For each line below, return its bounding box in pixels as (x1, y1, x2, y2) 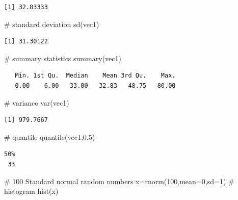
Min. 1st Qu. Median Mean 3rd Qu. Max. (15, 72, 176, 80)
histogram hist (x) (4, 186, 59, 196)
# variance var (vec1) (4, 97, 69, 108)
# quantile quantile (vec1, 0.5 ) (4, 131, 95, 142)
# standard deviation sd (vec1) (4, 18, 99, 29)
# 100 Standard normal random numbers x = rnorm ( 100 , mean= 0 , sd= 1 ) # (4, 176, 234, 186)
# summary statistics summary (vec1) (4, 53, 121, 63)
